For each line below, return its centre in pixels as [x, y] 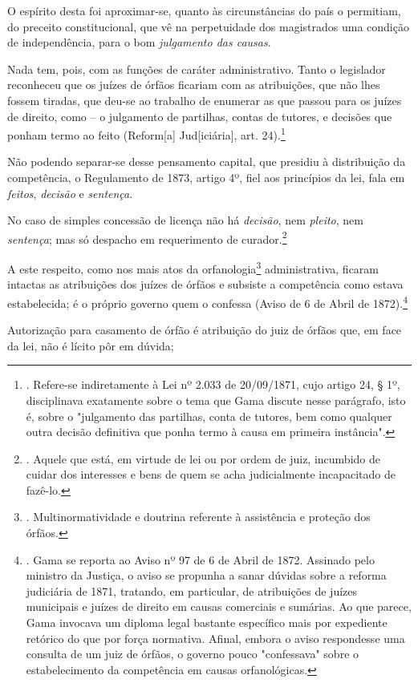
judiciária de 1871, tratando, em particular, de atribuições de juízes [192, 590]
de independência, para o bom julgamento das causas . [139, 42]
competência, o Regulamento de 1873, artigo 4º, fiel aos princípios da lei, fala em [206, 177]
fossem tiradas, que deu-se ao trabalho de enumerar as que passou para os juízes [205, 100]
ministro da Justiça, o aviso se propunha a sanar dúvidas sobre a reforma [206, 575]
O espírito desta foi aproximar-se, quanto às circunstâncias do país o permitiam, [204, 10]
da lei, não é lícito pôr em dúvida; [91, 345]
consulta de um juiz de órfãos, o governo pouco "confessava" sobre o [193, 654]
